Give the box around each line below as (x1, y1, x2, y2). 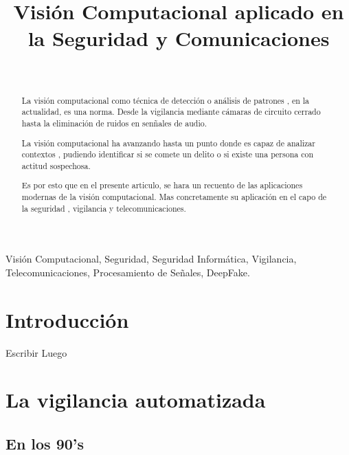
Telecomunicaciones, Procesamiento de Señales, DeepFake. (5, 265, 250, 279)
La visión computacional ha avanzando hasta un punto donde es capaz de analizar (21, 137, 315, 148)
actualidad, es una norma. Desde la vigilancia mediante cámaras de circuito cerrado (21, 106, 321, 118)
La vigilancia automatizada (5, 386, 266, 414)
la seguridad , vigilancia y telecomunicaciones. (21, 202, 186, 214)
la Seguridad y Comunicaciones (27, 24, 330, 52)
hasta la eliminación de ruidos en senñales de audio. (21, 118, 207, 129)
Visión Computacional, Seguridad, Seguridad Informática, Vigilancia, (5, 252, 297, 266)
